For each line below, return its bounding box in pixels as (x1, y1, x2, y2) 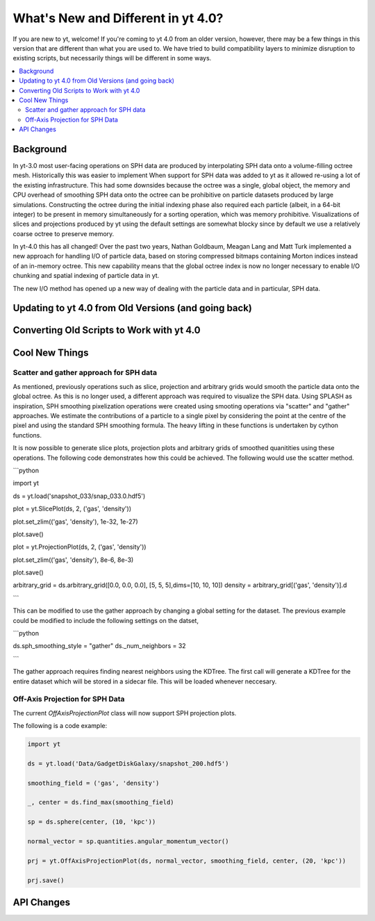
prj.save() (27, 876, 65, 884)
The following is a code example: (12, 722, 108, 730)
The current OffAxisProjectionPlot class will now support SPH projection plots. (12, 708, 237, 717)
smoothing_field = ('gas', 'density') (27, 779, 160, 787)
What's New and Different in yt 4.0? (12, 10, 224, 26)
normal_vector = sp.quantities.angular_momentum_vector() (27, 838, 229, 845)
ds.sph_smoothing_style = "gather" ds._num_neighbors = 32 (12, 642, 187, 650)
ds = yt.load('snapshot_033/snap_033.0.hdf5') (12, 492, 146, 500)
